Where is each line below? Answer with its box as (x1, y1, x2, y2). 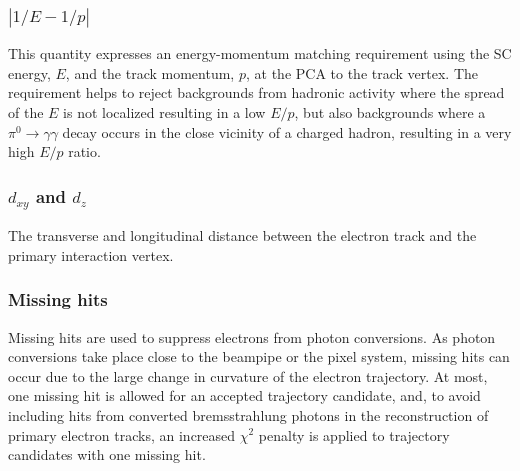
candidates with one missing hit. (8, 444, 206, 465)
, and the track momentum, (65, 62, 235, 83)
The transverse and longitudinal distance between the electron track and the (8, 225, 477, 246)
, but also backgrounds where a (294, 102, 486, 123)
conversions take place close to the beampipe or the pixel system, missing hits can (8, 346, 510, 367)
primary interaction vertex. (8, 244, 174, 265)
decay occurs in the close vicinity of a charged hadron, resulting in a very (62, 121, 512, 142)
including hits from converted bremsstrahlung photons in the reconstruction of (8, 404, 489, 425)
